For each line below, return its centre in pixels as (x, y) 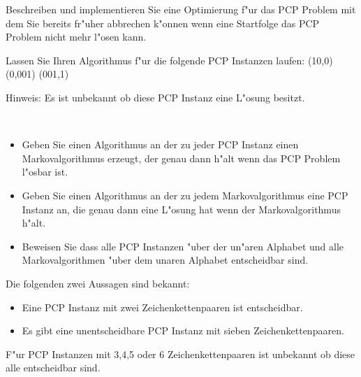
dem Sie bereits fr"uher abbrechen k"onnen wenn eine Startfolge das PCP (163, 23)
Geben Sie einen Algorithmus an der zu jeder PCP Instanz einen (160, 144)
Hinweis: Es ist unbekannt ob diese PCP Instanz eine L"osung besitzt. (155, 97)
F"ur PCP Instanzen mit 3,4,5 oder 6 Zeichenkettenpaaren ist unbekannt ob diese (180, 354)
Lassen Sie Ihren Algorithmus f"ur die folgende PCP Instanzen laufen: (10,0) (169, 60)
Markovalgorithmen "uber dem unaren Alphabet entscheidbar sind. (165, 260)
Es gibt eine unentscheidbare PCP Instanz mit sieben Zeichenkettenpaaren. (183, 330)
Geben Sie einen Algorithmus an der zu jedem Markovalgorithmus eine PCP (185, 195)
